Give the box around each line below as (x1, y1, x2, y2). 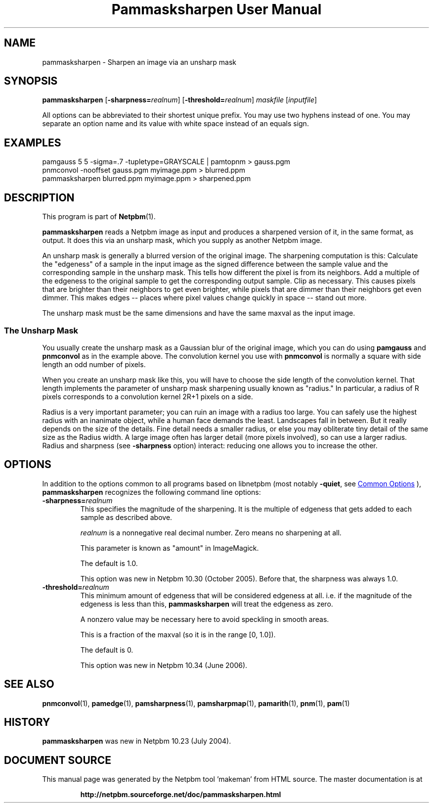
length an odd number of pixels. (42, 360, 146, 369)
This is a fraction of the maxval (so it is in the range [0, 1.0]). (80, 630, 276, 639)
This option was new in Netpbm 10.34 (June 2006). (80, 661, 248, 669)
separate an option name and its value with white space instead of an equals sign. (42, 119, 309, 128)
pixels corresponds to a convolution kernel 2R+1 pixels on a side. (42, 392, 253, 401)
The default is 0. (80, 645, 133, 654)
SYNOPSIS (4, 75, 58, 88)
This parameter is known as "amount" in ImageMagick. (80, 543, 259, 552)
